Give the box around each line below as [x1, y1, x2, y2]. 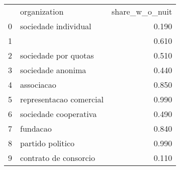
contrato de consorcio [20, 152, 96, 163]
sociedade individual [20, 20, 92, 32]
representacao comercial [20, 93, 104, 105]
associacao [20, 79, 56, 90]
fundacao [20, 123, 52, 134]
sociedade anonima [20, 64, 86, 76]
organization [20, 6, 64, 17]
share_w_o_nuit [111, 6, 172, 17]
